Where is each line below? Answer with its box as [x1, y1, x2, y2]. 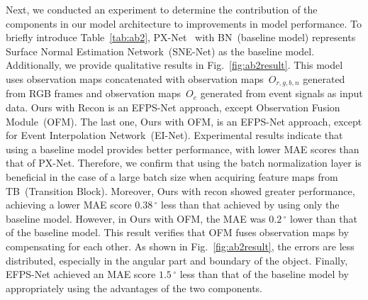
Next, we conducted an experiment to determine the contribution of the [6, 2, 318, 16]
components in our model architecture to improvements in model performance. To [6, 16, 362, 30]
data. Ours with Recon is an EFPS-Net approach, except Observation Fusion [6, 100, 340, 115]
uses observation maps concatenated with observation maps [6, 71, 264, 86]
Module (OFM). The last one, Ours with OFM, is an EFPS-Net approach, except [6, 113, 362, 128]
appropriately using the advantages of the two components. [6, 280, 262, 295]
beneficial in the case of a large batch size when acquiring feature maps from [6, 169, 338, 184]
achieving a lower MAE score [6, 197, 132, 212]
